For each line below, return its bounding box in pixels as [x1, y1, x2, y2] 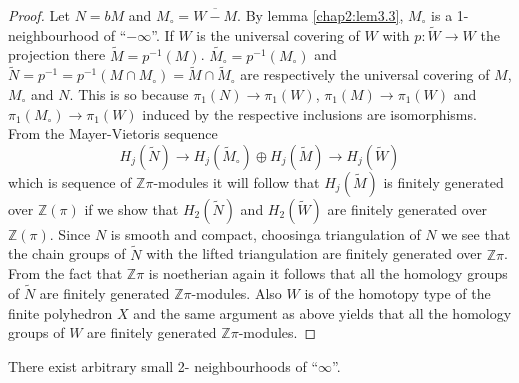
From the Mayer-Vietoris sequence [8, 123, 218, 144]
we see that [441, 223, 511, 244]
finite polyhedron [8, 302, 113, 323]
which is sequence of [8, 171, 132, 192]
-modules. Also [191, 283, 282, 304]
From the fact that [8, 263, 123, 284]
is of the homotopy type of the [304, 283, 491, 304]
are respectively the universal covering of [240, 64, 490, 85]
